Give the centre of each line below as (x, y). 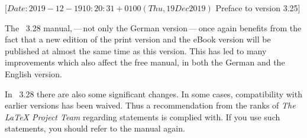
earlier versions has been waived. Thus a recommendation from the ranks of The (150, 105)
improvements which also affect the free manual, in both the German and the (145, 62)
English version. (33, 73)
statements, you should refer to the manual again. (95, 128)
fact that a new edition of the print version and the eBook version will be (138, 39)
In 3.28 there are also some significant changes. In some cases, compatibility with (153, 93)
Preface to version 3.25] (258, 8)
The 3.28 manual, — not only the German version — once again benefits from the (153, 27)
